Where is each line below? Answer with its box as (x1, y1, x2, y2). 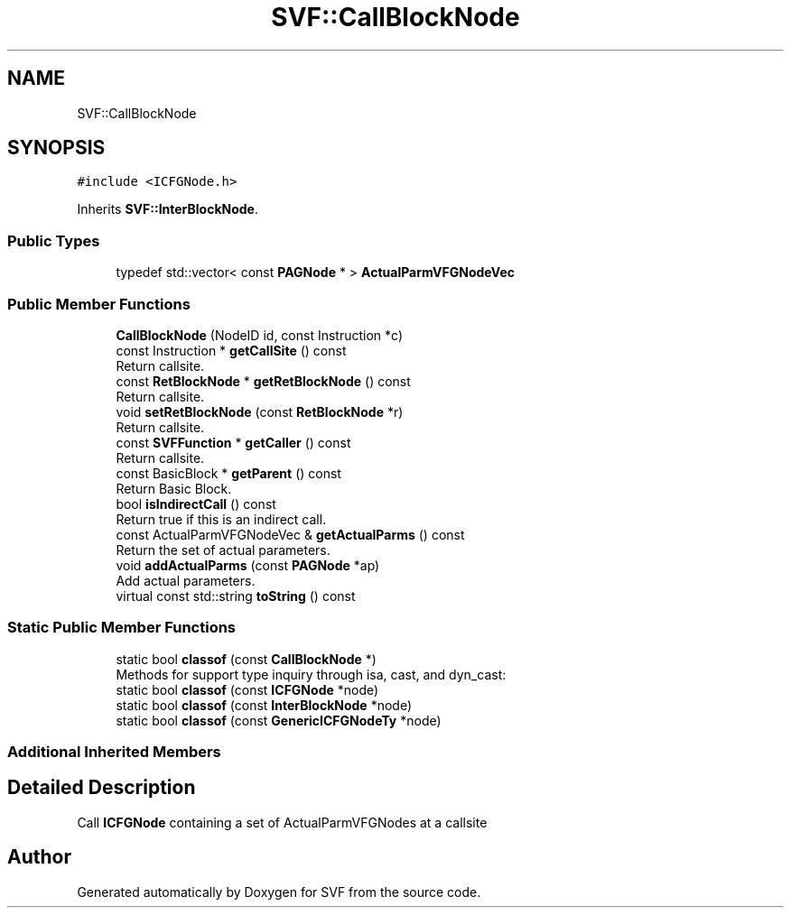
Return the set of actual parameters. (116, 541, 330, 558)
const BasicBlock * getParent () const (116, 465, 341, 481)
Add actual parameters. (116, 572, 256, 588)
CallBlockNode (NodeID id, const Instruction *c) (116, 327, 403, 343)
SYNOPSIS (7, 136, 106, 160)
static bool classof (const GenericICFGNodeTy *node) (116, 712, 442, 728)
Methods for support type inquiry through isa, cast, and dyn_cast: (116, 666, 507, 682)
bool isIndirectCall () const (116, 495, 276, 512)
